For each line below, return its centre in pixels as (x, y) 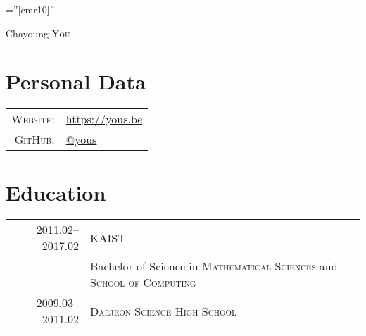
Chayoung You (38, 33)
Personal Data (76, 81)
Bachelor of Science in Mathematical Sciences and (214, 266)
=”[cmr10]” (30, 9)
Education (56, 192)
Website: (33, 119)
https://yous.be (104, 119)
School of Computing (143, 282)
